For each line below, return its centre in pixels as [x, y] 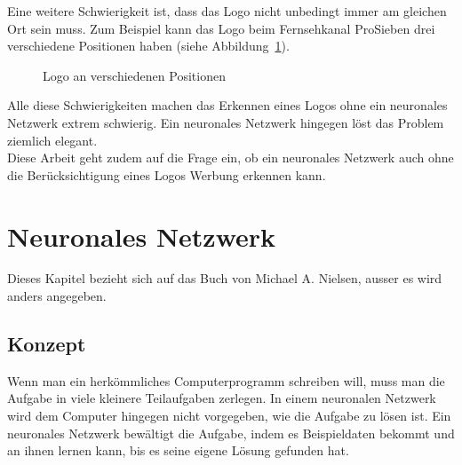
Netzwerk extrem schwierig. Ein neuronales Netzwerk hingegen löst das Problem [226, 122]
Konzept [47, 344]
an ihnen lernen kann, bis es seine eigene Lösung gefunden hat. [178, 450]
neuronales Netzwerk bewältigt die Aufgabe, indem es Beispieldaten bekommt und [231, 433]
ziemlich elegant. [52, 140]
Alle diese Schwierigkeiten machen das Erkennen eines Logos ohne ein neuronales [227, 105]
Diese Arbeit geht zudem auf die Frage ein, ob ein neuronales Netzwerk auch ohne [231, 158]
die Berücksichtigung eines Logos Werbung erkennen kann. [167, 174]
